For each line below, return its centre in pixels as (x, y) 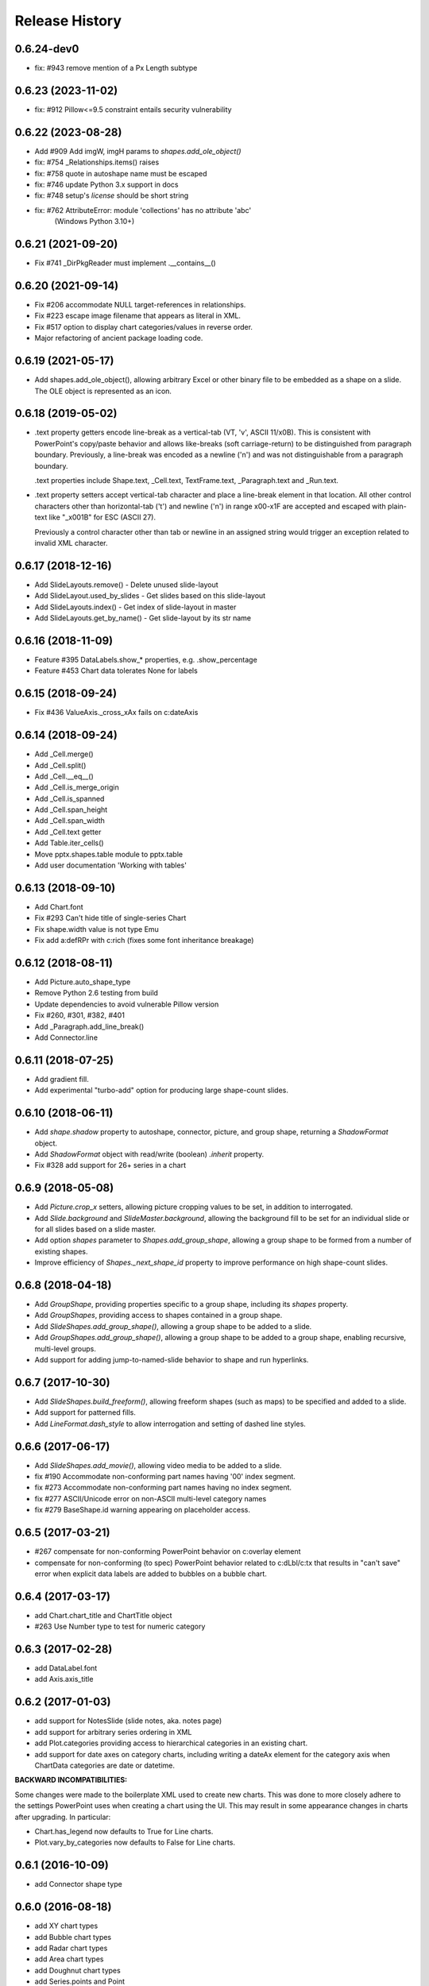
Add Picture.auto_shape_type (83, 982)
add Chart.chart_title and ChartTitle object (103, 1615)
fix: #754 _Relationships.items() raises (97, 162)
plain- (397, 506)
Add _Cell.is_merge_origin (77, 787)
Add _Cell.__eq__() (64, 776)
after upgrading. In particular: (63, 1817)
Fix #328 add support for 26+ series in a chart (110, 1165)
